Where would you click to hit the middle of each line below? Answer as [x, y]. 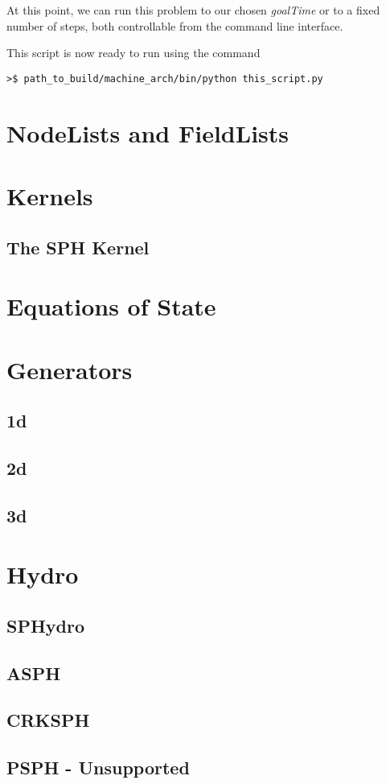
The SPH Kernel [78, 247]
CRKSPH [48, 720]
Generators [70, 369]
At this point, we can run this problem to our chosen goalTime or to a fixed [193, 10]
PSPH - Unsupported [98, 767]
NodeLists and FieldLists [148, 132]
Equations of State [111, 306]
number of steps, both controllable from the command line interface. [175, 25]
